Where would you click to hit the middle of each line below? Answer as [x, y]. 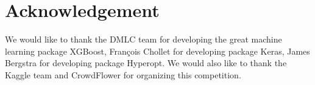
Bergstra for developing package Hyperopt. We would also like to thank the [146, 63]
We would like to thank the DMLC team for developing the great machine [143, 39]
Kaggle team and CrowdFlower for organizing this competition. [123, 74]
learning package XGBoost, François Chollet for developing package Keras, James [157, 51]
